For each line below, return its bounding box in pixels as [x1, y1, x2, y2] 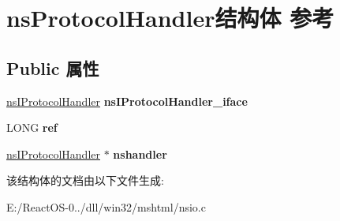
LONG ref [6, 119, 58, 136]
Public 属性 [6, 55, 99, 80]
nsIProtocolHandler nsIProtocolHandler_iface [6, 92, 248, 109]
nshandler [113, 145, 167, 162]
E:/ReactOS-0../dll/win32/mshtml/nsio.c [6, 198, 206, 215]
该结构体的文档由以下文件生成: [6, 172, 164, 189]
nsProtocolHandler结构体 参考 [6, 2, 334, 34]
